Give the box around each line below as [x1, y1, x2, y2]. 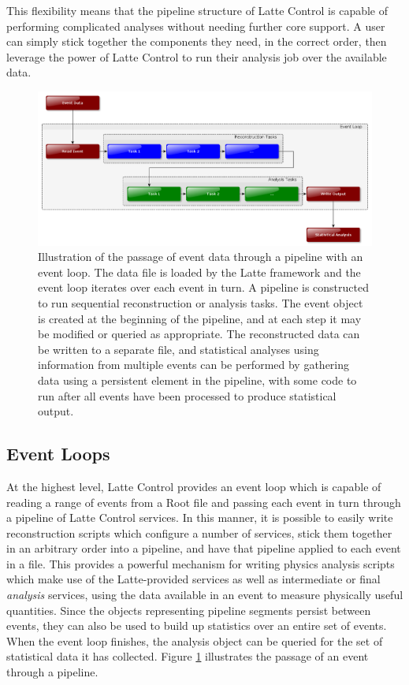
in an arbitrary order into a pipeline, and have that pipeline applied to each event [6, 540, 401, 557]
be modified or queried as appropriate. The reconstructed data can [38, 326, 360, 342]
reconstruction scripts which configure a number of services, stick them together [6, 524, 392, 541]
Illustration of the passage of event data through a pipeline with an [38, 248, 363, 265]
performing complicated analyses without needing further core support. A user [6, 17, 385, 34]
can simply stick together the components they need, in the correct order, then [6, 33, 387, 50]
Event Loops [6, 441, 110, 466]
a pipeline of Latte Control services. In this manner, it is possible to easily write [6, 509, 393, 526]
